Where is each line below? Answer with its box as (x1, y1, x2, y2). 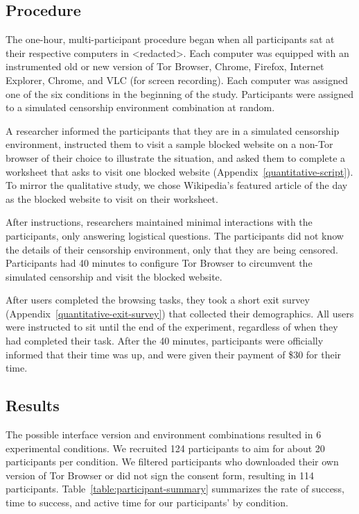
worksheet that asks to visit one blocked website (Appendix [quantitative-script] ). (6, 164, 353, 179)
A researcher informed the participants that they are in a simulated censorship (6, 123, 340, 138)
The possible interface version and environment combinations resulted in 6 (6, 427, 322, 442)
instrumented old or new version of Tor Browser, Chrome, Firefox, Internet (6, 59, 324, 74)
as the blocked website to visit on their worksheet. (6, 191, 218, 206)
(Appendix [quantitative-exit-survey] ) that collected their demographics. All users (6, 306, 354, 320)
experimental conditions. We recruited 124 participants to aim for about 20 (6, 440, 325, 455)
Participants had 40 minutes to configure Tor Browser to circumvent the (6, 256, 313, 270)
